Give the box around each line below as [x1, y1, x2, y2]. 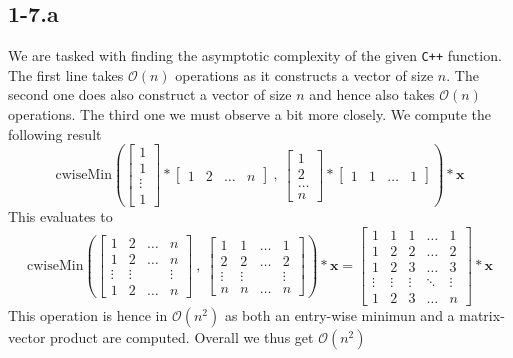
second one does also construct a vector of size [8, 84, 292, 105]
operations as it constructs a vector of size [175, 64, 434, 85]
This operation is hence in [8, 305, 168, 326]
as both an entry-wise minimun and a [224, 305, 455, 326]
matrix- [459, 305, 505, 326]
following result [8, 123, 102, 144]
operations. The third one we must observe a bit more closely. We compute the [8, 104, 492, 125]
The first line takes [8, 64, 124, 85]
